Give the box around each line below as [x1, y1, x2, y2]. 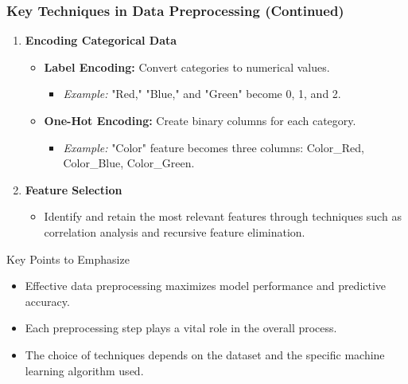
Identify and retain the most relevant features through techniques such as [44, 208, 402, 225]
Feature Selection [25, 181, 122, 198]
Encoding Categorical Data [25, 32, 177, 49]
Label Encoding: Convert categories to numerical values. [44, 58, 330, 75]
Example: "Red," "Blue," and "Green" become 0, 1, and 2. [63, 85, 341, 102]
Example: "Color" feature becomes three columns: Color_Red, [63, 139, 364, 155]
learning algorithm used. [25, 362, 144, 378]
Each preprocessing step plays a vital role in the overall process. [25, 319, 337, 336]
